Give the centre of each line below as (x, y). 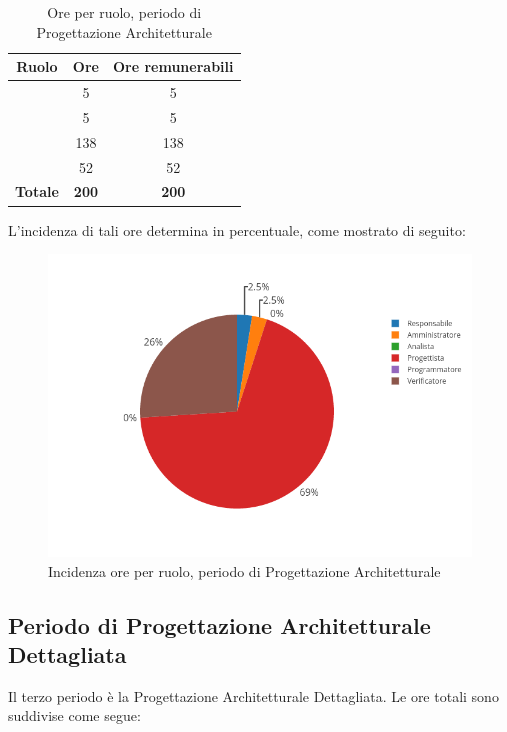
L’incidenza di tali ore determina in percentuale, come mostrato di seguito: (237, 229)
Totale (37, 191)
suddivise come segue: (74, 715)
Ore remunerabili (173, 66)
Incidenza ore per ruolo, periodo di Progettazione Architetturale (244, 570)
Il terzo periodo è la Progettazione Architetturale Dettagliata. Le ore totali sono (253, 695)
